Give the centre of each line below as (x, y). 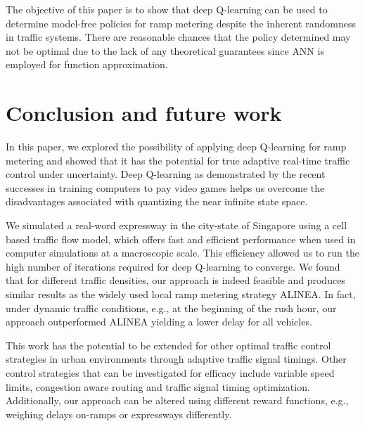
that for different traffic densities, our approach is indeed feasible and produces (175, 280)
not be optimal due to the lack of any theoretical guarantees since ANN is (165, 50)
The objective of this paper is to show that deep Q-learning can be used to (167, 9)
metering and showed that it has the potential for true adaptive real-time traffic (178, 160)
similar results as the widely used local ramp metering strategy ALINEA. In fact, (181, 294)
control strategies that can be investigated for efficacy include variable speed (170, 373)
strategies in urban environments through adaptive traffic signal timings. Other (176, 359)
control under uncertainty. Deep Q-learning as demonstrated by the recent (166, 174)
